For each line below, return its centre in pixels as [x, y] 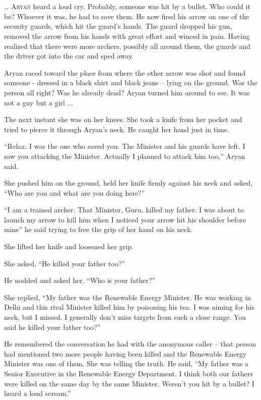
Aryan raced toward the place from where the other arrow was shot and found [125, 72]
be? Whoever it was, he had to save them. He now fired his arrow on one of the [127, 16]
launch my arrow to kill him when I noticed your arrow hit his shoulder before [125, 219]
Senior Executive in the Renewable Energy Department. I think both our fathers [128, 373]
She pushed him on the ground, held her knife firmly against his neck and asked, [128, 183]
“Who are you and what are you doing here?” [75, 192]
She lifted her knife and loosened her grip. [69, 246]
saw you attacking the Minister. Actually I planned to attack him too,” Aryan [125, 156]
